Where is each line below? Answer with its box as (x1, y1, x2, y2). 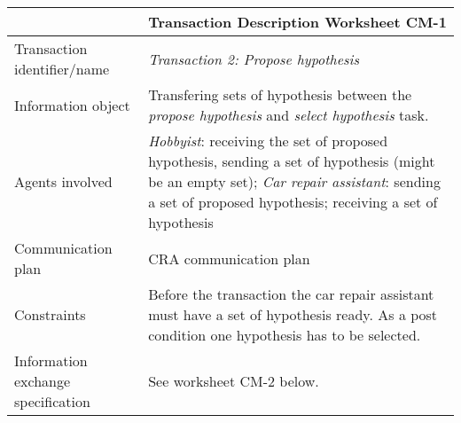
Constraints (14, 304, 86, 325)
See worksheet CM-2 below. (148, 371, 319, 391)
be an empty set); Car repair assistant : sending (148, 171, 441, 192)
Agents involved (14, 171, 113, 192)
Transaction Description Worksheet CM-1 (148, 12, 447, 32)
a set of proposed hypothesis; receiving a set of (148, 192, 438, 212)
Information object (14, 94, 130, 115)
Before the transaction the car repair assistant (148, 284, 434, 304)
